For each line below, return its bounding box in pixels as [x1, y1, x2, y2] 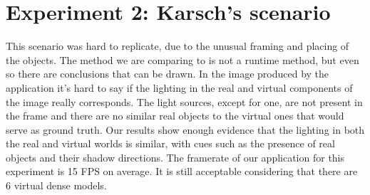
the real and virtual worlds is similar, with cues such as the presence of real [6, 136, 335, 151]
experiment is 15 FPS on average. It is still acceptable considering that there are [6, 164, 358, 179]
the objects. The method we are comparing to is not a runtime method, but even [6, 52, 359, 67]
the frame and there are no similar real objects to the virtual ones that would [6, 108, 344, 123]
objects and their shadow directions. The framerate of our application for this [6, 149, 345, 164]
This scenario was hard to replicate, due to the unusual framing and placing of [6, 38, 349, 53]
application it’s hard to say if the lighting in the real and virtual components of [6, 80, 353, 95]
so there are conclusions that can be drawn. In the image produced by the [6, 66, 329, 81]
